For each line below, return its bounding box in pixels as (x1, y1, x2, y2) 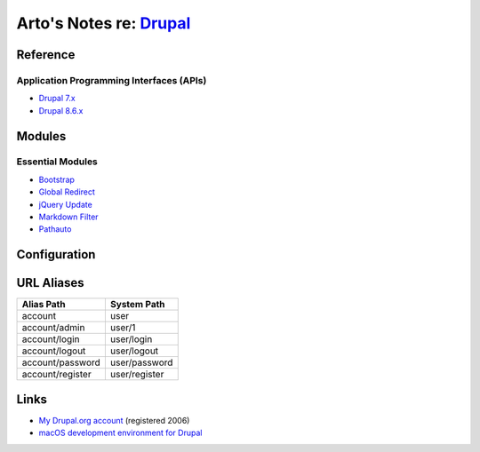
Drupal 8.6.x (38, 105, 84, 115)
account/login (21, 333, 80, 345)
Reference (16, 47, 76, 62)
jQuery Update (38, 199, 92, 210)
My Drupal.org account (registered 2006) (38, 415, 190, 425)
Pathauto (38, 224, 72, 234)
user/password (109, 356, 173, 369)
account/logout (21, 345, 86, 357)
